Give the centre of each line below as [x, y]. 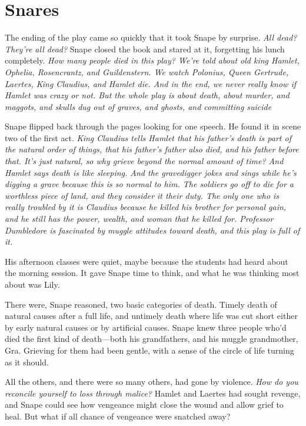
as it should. [27, 362]
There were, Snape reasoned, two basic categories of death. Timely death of [141, 304]
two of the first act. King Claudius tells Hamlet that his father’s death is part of [148, 137]
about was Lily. [32, 284]
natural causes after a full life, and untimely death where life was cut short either [151, 316]
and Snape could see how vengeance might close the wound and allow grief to [144, 405]
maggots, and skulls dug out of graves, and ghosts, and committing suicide [138, 106]
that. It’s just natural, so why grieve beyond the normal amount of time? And [144, 161]
